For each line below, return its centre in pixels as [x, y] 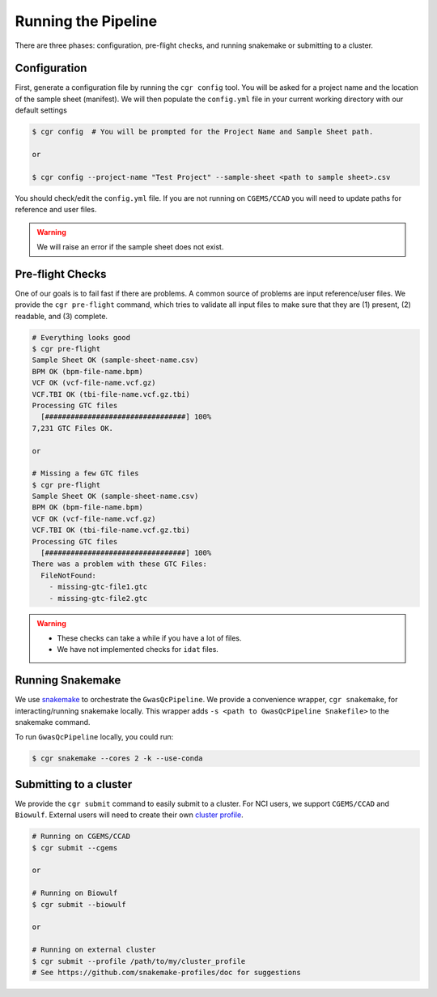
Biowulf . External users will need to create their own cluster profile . [129, 815]
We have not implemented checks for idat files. [138, 650]
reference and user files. [56, 210]
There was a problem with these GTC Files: [120, 564]
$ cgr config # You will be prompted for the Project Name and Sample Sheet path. [203, 132]
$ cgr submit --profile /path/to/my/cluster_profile [139, 961]
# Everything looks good [81, 337]
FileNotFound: [69, 575]
